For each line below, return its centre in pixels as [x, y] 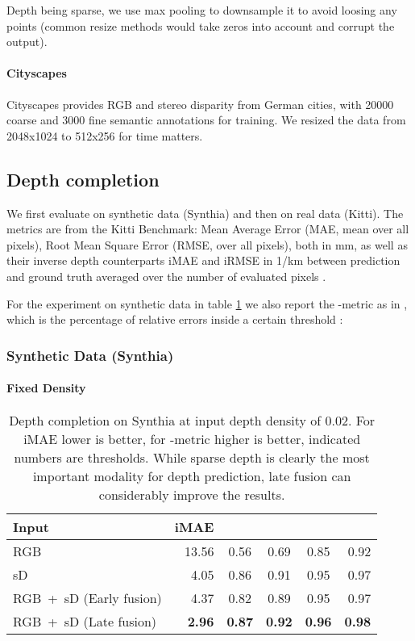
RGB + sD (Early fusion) [87, 598]
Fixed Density [46, 388]
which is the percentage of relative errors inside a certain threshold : [175, 319]
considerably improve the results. [192, 495]
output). [27, 42]
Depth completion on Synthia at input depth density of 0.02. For [192, 421]
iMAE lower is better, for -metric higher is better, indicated [192, 439]
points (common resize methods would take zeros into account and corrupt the [201, 25]
